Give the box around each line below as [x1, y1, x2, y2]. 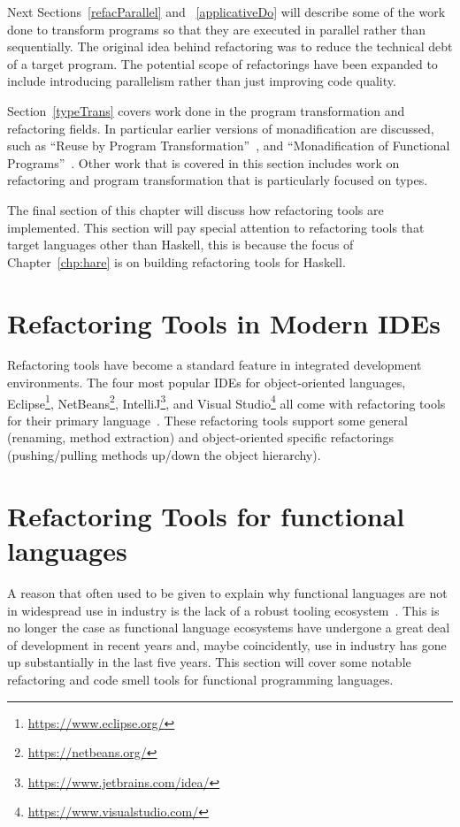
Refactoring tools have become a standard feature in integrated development [7, 356, 422, 374]
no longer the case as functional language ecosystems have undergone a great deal [7, 618, 450, 637]
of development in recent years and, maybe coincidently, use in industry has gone [7, 635, 447, 654]
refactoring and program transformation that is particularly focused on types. [7, 171, 428, 189]
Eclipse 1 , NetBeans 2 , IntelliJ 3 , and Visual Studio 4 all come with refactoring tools [7, 391, 446, 412]
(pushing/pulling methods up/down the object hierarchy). [7, 446, 321, 464]
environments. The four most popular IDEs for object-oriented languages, [7, 373, 406, 392]
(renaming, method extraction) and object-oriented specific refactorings [7, 428, 395, 447]
